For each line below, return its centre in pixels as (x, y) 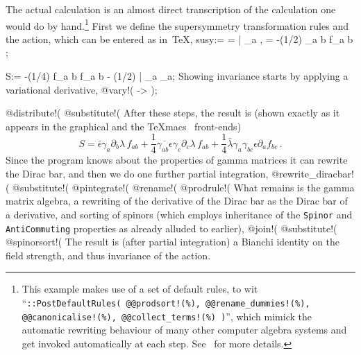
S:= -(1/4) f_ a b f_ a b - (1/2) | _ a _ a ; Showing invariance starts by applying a (177, 76)
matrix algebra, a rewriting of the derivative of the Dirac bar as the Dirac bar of (177, 201)
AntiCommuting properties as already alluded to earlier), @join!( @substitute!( (171, 228)
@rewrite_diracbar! (313, 174)
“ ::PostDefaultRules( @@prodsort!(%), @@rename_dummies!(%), (166, 302)
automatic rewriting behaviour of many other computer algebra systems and (184, 330)
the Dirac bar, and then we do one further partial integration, (137, 174)
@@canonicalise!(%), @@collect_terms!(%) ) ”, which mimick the (167, 316)
